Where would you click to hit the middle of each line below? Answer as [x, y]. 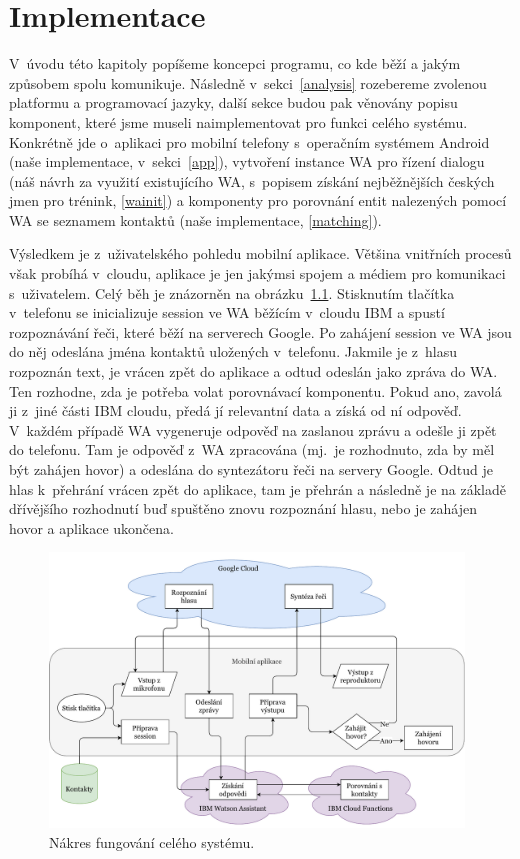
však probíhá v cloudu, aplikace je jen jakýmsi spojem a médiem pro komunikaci [257, 273]
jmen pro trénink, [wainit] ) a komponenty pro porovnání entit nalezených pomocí [258, 200]
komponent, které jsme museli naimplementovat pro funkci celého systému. [238, 121]
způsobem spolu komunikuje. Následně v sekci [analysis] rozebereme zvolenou [248, 82]
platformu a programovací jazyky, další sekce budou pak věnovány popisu [233, 102]
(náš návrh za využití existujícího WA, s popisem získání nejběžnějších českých [252, 180]
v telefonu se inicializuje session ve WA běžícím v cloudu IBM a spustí [227, 312]
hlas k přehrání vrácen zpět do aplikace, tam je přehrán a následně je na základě [257, 488]
